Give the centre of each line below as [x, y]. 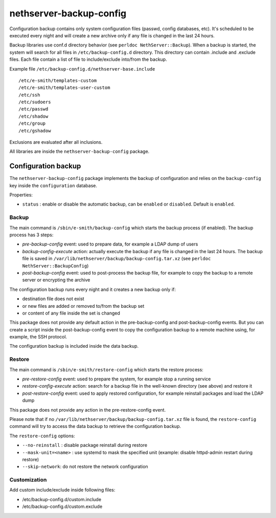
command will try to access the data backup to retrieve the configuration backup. [95, 426]
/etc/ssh [29, 95]
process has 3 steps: [31, 235]
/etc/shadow [33, 116]
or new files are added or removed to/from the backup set [83, 306]
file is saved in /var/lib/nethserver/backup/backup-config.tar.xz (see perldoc [117, 259]
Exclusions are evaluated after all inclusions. [56, 142]
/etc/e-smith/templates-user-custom [64, 88]
